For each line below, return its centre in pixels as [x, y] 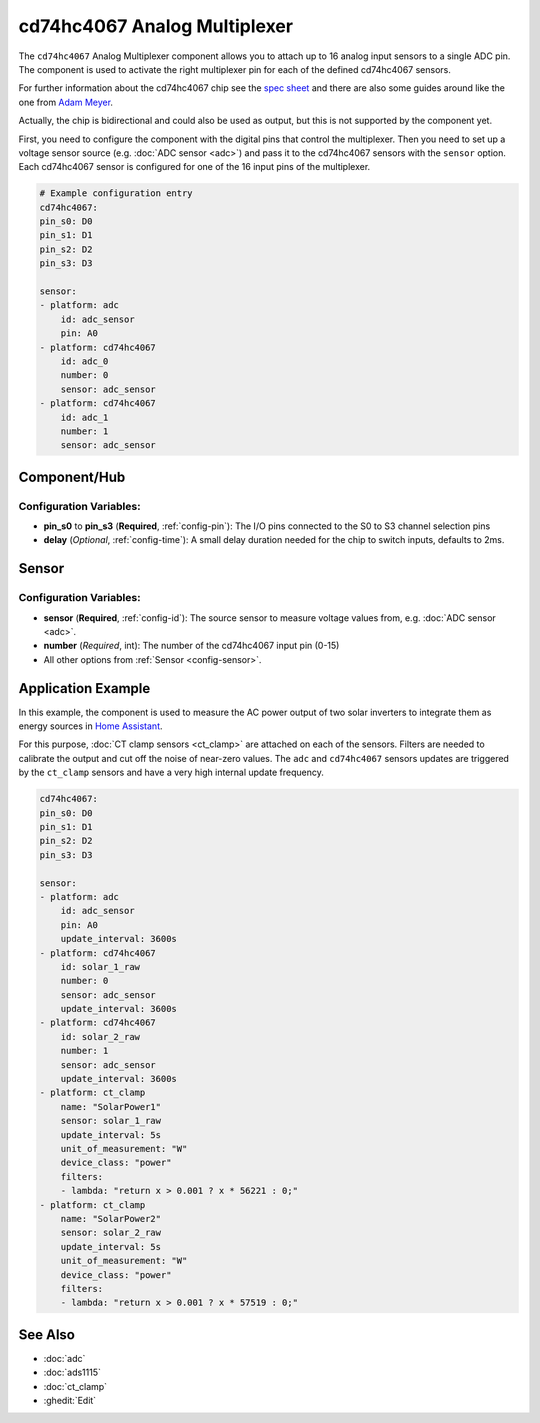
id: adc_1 [84, 417]
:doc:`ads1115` [72, 1372]
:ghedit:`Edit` [70, 1400]
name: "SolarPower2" [111, 1218]
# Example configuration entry [116, 193]
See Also [46, 1334]
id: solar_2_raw [100, 1036]
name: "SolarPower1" [111, 1106]
